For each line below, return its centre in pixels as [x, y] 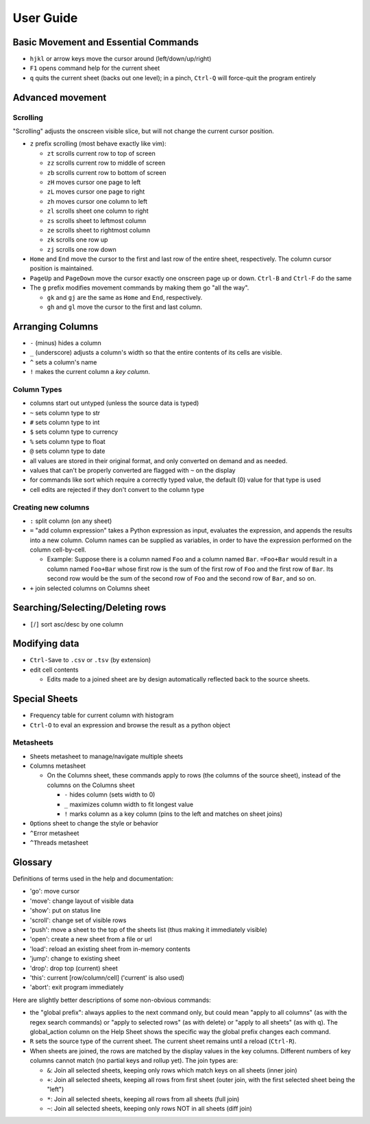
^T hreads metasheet [59, 843]
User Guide [45, 18]
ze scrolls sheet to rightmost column [99, 230]
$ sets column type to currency [74, 432]
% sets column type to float [67, 441]
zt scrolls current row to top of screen [101, 153]
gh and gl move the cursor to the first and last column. [124, 307]
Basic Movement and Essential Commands [106, 42]
